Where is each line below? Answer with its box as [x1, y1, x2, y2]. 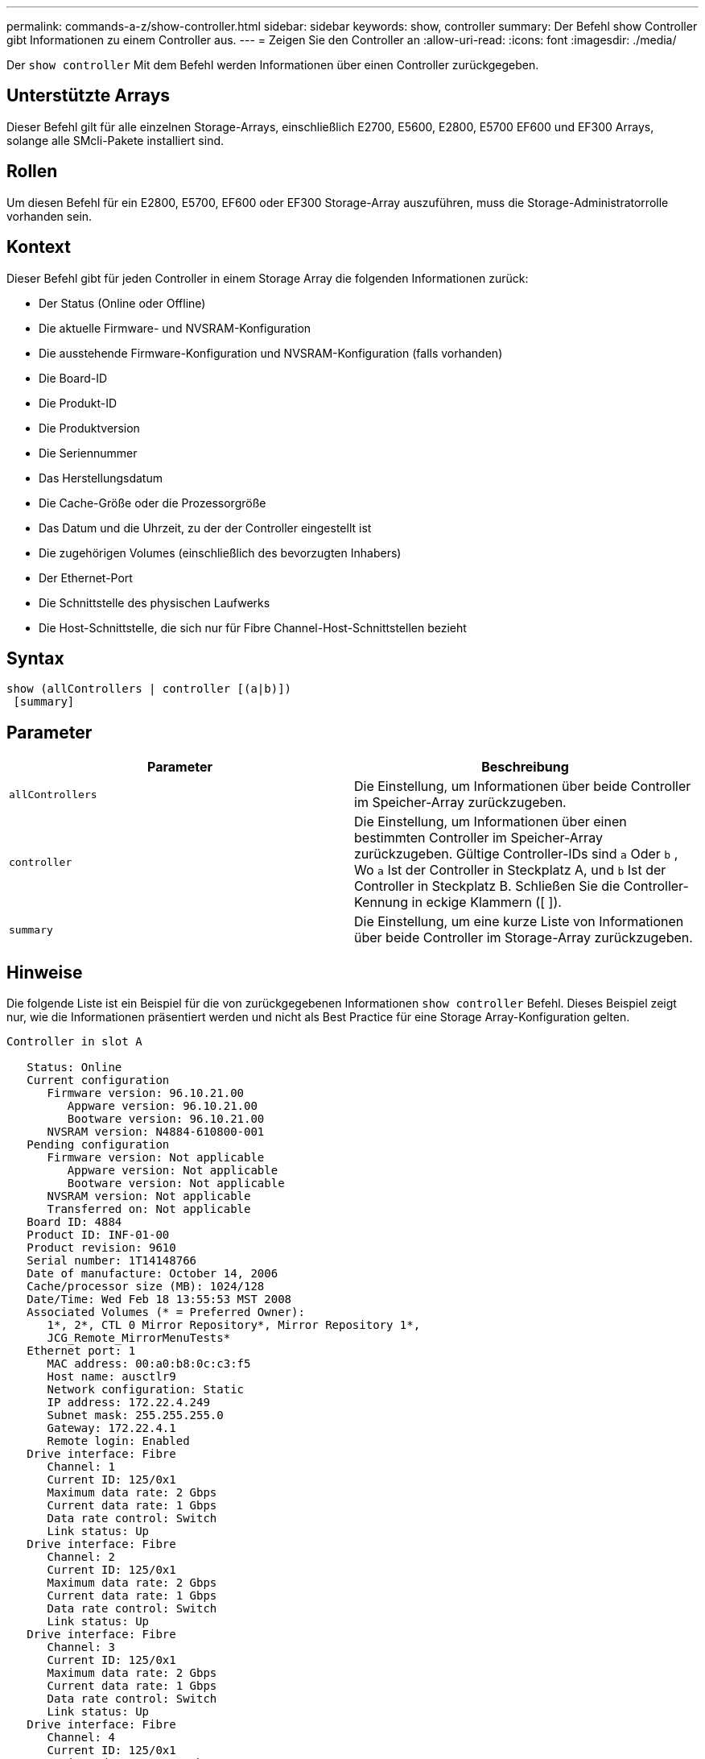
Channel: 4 [47, 1731, 115, 1745]
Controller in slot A [6, 1035, 142, 1049]
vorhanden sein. [6, 209, 93, 223]
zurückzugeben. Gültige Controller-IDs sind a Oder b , [354, 846, 678, 863]
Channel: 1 [47, 1460, 115, 1474]
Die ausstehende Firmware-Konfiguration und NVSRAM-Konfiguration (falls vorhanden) [39, 346, 503, 360]
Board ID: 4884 [27, 1215, 122, 1229]
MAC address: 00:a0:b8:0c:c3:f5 [47, 1357, 251, 1371]
